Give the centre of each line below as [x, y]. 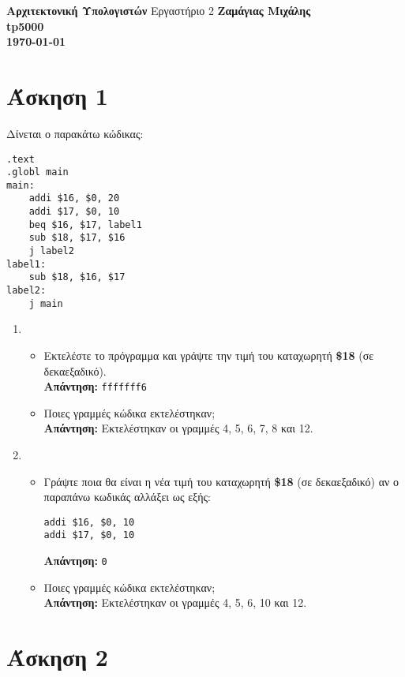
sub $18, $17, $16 [77, 238]
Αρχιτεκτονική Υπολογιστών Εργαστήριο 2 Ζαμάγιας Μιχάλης [159, 10]
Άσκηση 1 [57, 95]
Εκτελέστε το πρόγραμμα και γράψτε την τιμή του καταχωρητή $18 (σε [209, 355]
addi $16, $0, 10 [89, 522]
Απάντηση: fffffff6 [95, 386]
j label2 [51, 251]
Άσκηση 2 [57, 657]
